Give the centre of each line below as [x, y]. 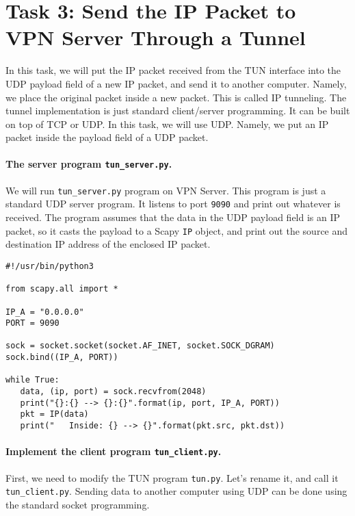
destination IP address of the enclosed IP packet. [108, 244]
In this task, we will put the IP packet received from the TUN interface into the [173, 70]
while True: [32, 380]
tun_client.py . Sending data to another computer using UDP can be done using [176, 491]
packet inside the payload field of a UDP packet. [107, 137]
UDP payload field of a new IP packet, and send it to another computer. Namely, [176, 83]
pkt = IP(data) [54, 414]
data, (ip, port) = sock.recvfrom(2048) [113, 392]
